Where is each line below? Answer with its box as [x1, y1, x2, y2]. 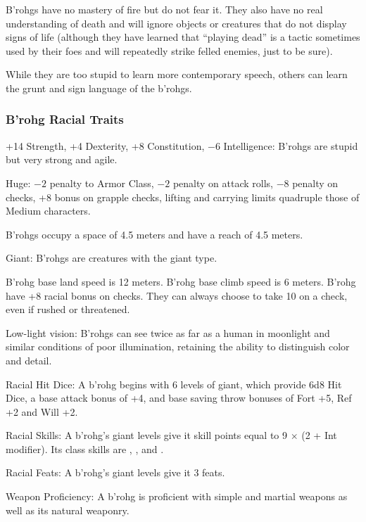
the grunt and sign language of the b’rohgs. [6, 80, 192, 95]
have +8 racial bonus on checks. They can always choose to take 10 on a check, [6, 288, 348, 303]
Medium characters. [6, 203, 91, 218]
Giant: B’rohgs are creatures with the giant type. [6, 250, 217, 265]
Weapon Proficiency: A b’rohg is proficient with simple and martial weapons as [6, 489, 348, 504]
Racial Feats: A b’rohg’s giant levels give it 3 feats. [6, 465, 225, 480]
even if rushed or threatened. [6, 302, 130, 317]
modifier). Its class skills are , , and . [6, 441, 164, 456]
